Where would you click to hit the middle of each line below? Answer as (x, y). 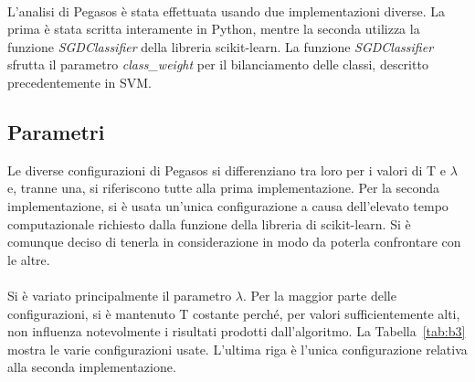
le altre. (29, 259)
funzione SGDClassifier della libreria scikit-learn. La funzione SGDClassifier (221, 46)
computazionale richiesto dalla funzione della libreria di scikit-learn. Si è (209, 223)
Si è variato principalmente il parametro (120, 295)
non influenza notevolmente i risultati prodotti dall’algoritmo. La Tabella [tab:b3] (237, 331)
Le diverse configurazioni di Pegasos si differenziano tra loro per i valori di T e (227, 170)
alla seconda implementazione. (92, 367)
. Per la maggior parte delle (320, 295)
